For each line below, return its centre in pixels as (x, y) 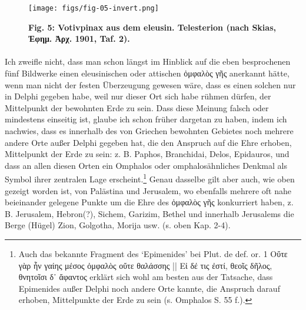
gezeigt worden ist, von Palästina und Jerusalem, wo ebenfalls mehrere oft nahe (148, 190)
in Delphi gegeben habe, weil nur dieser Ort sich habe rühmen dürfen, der (138, 96)
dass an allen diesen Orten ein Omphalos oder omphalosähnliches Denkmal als (146, 165)
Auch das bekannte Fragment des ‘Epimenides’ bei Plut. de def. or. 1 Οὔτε (153, 254)
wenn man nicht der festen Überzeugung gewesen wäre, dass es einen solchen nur (150, 84)
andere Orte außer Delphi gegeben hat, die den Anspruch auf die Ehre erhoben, (148, 142)
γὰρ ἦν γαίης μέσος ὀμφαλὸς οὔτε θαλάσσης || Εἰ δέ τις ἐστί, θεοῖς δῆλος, (145, 265)
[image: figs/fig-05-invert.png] (94, 8)
